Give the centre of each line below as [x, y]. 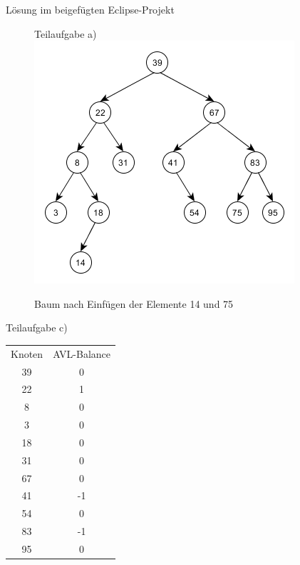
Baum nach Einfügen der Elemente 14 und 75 [134, 303]
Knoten [27, 353]
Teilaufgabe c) [37, 327]
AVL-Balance [82, 353]
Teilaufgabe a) [66, 33]
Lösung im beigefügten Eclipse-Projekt [90, 9]
